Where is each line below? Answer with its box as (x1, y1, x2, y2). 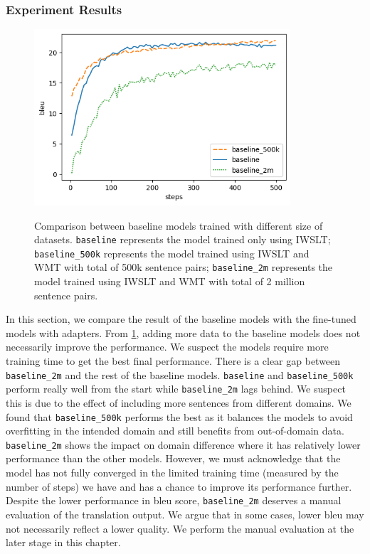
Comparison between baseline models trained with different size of (34, 218, 323, 233)
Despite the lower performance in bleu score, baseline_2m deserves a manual (6, 493, 342, 508)
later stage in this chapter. (6, 535, 121, 550)
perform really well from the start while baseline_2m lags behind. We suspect (6, 381, 346, 396)
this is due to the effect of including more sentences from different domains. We (6, 395, 351, 410)
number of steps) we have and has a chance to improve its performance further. (6, 479, 352, 494)
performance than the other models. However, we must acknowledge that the (6, 451, 341, 466)
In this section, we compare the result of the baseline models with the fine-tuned (6, 311, 356, 326)
